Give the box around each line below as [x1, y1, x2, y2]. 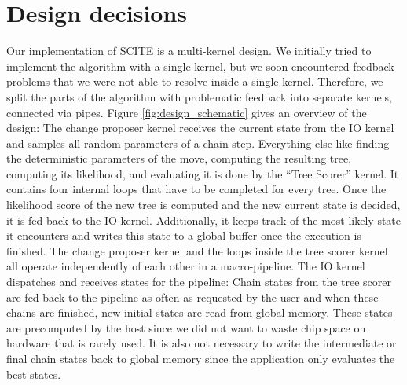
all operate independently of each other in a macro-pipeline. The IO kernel [6, 258, 365, 274]
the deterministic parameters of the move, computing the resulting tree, [6, 150, 352, 167]
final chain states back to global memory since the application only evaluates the [6, 350, 395, 366]
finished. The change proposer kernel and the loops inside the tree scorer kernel [6, 242, 388, 258]
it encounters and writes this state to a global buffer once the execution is [6, 227, 361, 244]
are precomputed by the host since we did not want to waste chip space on [6, 319, 366, 335]
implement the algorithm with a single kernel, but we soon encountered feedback [6, 57, 394, 74]
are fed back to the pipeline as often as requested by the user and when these [6, 288, 379, 305]
